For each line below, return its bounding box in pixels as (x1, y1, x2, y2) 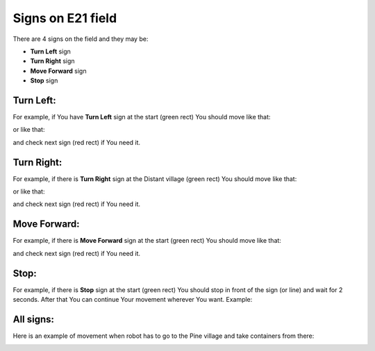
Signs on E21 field (12, 10, 117, 26)
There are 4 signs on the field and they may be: (12, 35, 149, 43)
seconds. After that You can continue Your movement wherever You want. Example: (12, 296, 253, 304)
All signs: (12, 313, 55, 325)
